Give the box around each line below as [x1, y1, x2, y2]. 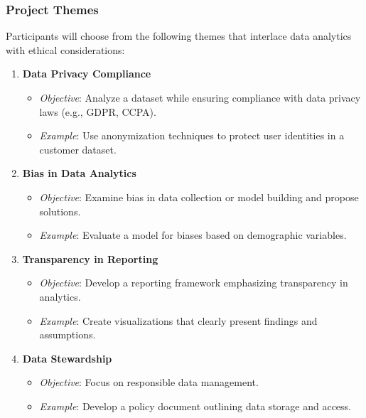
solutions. [39, 203, 81, 218]
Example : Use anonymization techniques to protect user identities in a [39, 128, 345, 143]
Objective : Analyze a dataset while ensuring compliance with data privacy [39, 90, 361, 104]
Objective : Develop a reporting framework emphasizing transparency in [39, 275, 348, 290]
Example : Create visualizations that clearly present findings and [39, 313, 318, 328]
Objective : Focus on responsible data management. [39, 375, 259, 390]
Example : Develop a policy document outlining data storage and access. [39, 398, 351, 413]
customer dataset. [39, 141, 117, 156]
